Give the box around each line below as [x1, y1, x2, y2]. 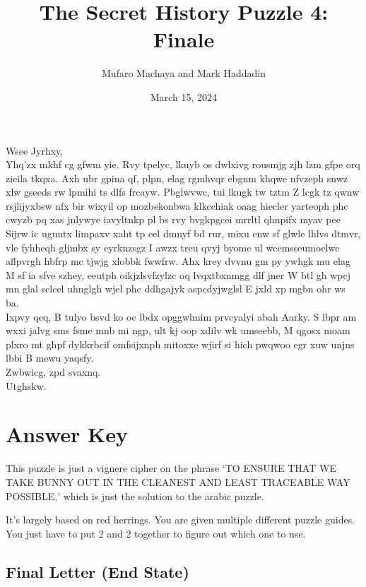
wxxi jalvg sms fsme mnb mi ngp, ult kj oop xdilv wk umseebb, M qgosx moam [6, 323, 350, 338]
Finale [153, 25, 215, 54]
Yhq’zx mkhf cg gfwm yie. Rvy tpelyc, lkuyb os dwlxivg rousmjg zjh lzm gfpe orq [6, 157, 360, 172]
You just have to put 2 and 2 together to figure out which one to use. [6, 526, 306, 540]
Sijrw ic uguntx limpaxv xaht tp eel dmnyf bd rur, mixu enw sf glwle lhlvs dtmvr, [6, 226, 361, 241]
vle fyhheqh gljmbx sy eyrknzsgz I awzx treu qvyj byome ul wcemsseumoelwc [6, 239, 340, 254]
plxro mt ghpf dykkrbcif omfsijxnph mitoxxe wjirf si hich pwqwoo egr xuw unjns [6, 336, 355, 351]
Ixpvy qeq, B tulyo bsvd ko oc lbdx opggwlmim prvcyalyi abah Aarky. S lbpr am [6, 309, 357, 324]
